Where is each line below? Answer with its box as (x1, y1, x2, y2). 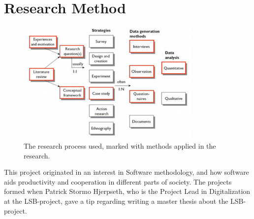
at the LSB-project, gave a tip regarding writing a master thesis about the (4, 195, 228, 206)
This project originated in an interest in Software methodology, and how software (4, 167, 249, 177)
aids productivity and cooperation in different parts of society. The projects (4, 176, 232, 187)
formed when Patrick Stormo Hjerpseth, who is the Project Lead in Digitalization (4, 186, 251, 196)
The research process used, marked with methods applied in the (24, 140, 216, 151)
